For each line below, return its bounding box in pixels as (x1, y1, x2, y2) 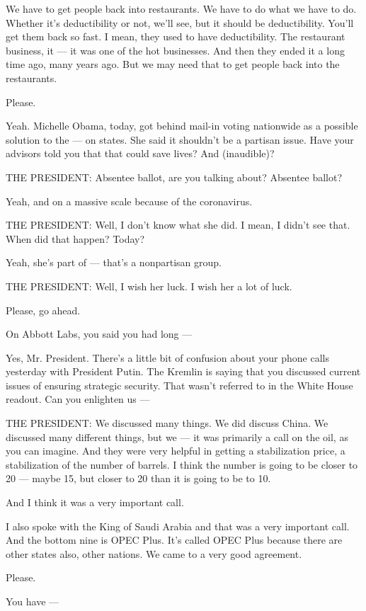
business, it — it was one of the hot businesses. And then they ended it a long (6, 42, 345, 57)
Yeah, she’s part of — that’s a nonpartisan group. (6, 255, 222, 270)
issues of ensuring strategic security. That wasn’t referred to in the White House (6, 377, 353, 392)
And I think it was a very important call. (6, 495, 184, 510)
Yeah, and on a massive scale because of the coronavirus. (6, 193, 253, 208)
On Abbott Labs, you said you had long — (6, 326, 193, 341)
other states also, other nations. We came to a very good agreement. (6, 546, 302, 561)
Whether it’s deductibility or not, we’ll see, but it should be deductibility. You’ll (6, 15, 354, 30)
